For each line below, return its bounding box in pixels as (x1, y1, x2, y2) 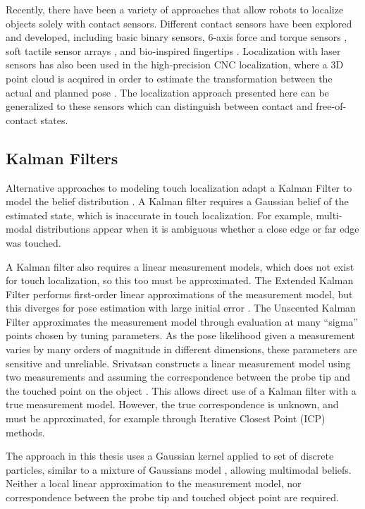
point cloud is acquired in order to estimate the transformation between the (6, 70, 333, 85)
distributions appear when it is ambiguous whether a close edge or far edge (35, 221, 359, 236)
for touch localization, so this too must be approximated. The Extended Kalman (6, 273, 354, 288)
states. (40, 112, 68, 127)
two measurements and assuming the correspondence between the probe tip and (6, 369, 350, 384)
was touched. (6, 235, 61, 250)
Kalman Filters (6, 147, 118, 168)
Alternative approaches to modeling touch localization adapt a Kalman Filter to (6, 180, 352, 195)
